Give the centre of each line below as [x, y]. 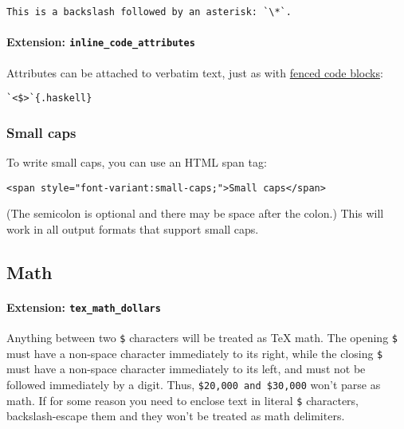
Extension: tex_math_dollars [84, 307]
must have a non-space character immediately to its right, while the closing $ [195, 353]
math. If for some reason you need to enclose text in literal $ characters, [183, 400]
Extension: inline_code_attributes [101, 42]
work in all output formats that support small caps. [133, 228]
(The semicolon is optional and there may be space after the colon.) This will [195, 213]
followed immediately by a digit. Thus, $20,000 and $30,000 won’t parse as [194, 384]
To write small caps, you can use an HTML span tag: [137, 161]
